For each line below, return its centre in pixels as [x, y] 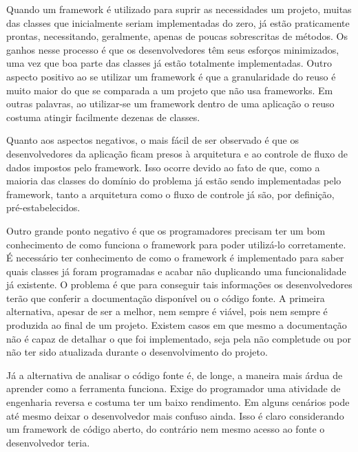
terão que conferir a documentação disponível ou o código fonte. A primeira [166, 298]
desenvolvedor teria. [48, 442]
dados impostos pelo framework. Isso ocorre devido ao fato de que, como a [163, 167]
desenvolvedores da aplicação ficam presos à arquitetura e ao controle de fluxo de [177, 153]
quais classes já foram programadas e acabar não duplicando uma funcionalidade [176, 271]
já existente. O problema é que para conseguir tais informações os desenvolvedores [179, 284]
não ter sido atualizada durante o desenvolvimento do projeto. [137, 352]
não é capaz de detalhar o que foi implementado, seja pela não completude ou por [179, 338]
